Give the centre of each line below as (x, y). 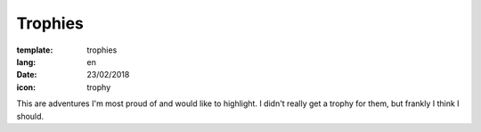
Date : (27, 75)
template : (35, 50)
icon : (26, 87)
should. (30, 116)
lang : (26, 62)
